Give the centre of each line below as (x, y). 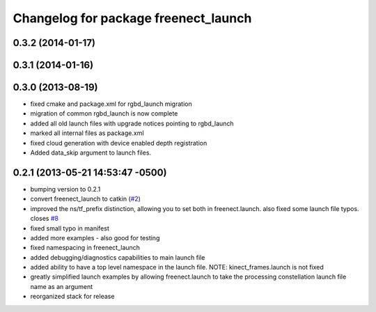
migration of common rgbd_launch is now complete (104, 114)
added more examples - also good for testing (95, 237)
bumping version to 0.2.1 (65, 189)
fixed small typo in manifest (70, 228)
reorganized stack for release (72, 297)
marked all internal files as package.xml (87, 133)
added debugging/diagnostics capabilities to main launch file (118, 257)
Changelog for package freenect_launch (132, 18)
